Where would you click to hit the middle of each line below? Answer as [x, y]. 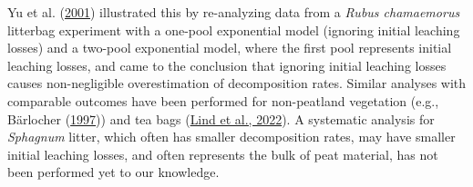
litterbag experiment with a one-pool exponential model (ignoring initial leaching [234, 30]
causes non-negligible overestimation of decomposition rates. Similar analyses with [237, 83]
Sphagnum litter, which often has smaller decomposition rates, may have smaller [231, 137]
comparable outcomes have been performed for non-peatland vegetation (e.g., [223, 100]
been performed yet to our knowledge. [113, 172]
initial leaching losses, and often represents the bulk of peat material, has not [223, 154]
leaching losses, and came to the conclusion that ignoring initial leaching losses [227, 65]
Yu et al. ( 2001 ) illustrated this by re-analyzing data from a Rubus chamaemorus [234, 12]
